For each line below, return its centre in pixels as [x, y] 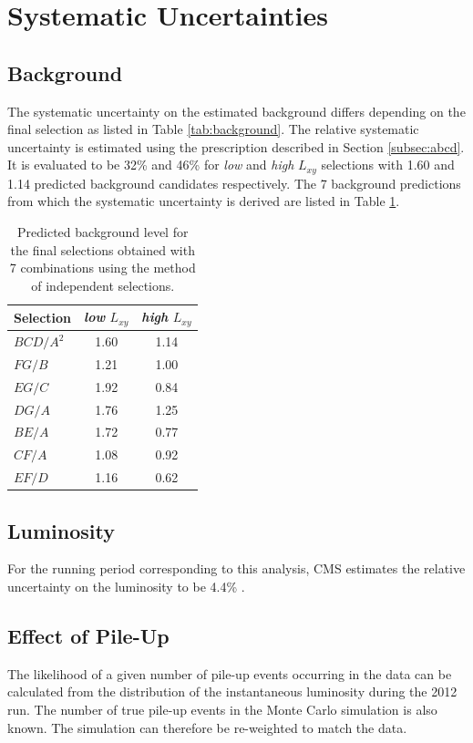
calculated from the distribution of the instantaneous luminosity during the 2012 [232, 691]
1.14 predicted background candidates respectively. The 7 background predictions [234, 183]
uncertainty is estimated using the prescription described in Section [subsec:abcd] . [236, 146]
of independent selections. [103, 285]
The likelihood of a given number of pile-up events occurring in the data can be [230, 673]
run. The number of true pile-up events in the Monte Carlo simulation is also [222, 710]
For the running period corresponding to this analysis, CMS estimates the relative [236, 568]
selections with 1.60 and [388, 165]
